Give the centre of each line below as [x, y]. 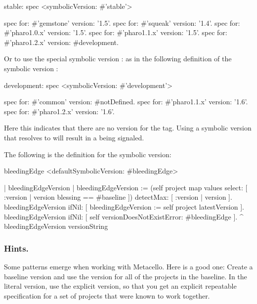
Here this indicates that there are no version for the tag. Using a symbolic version [128, 128]
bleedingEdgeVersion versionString [56, 226]
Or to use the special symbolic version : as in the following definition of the [118, 59]
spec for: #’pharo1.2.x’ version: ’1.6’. [59, 111]
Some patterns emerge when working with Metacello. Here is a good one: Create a [128, 266]
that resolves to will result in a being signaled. [74, 137]
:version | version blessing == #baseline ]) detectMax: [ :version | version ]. [118, 197]
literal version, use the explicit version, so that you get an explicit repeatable [120, 286]
